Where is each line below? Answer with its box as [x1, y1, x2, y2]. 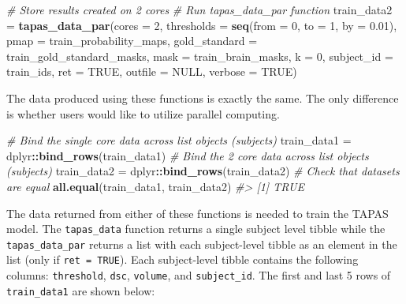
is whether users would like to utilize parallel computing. [6, 105, 280, 122]
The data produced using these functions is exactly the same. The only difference [6, 89, 399, 106]
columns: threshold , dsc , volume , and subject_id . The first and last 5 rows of [6, 267, 391, 283]
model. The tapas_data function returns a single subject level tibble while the [6, 220, 386, 237]
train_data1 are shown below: [6, 282, 155, 298]
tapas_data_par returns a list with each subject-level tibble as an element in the [6, 235, 397, 252]
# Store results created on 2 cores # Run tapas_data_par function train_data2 [6, 2, 393, 17]
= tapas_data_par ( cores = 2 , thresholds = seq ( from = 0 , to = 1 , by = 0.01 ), [6, 17, 397, 33]
